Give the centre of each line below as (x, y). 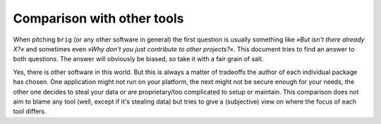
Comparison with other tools (98, 18)
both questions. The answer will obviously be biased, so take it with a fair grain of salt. (138, 59)
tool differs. (30, 111)
